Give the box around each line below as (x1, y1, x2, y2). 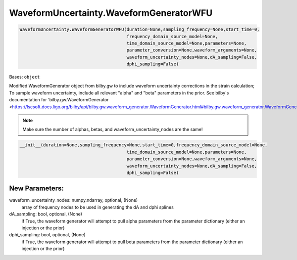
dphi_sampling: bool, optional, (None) (9, 232, 86, 238)
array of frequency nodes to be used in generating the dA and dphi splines (21, 204, 174, 210)
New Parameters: (9, 184, 64, 193)
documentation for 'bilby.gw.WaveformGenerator (9, 97, 109, 103)
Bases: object (9, 74, 40, 80)
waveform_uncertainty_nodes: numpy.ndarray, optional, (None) (9, 197, 138, 203)
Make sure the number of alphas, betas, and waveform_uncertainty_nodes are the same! (22, 127, 203, 132)
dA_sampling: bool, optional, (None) (9, 211, 83, 217)
